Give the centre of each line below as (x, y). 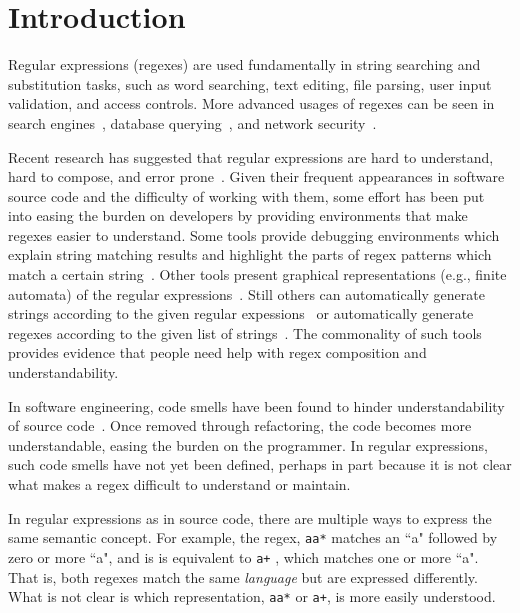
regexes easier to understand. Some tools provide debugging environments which (254, 234)
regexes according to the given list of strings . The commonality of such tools (245, 332)
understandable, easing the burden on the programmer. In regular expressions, (248, 444)
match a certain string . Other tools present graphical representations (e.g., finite (257, 274)
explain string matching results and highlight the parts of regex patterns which (250, 254)
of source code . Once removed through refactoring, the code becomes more (240, 425)
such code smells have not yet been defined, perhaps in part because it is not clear (260, 464)
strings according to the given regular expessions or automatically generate (241, 313)
